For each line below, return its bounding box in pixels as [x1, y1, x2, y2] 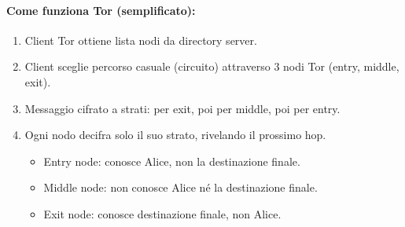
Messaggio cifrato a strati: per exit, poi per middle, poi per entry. [24, 100, 341, 116]
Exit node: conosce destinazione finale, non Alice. [43, 205, 282, 222]
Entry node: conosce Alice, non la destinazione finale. [43, 152, 300, 169]
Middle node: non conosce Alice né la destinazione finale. [43, 179, 318, 196]
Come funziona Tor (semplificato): [6, 2, 196, 18]
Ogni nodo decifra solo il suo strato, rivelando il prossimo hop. [24, 126, 326, 143]
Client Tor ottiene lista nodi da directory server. [24, 31, 257, 48]
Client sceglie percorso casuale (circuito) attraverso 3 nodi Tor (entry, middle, [24, 58, 399, 75]
